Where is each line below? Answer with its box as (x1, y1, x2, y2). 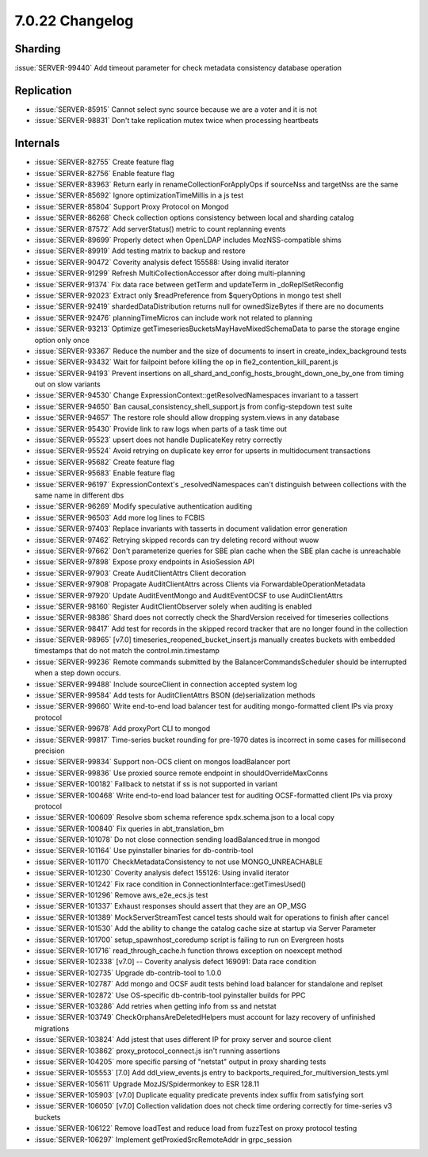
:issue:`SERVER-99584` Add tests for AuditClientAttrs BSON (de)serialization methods (34, 690, 316, 700)
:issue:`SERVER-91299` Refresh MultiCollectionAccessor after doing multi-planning (34, 268, 306, 278)
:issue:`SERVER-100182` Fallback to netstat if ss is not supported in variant (34, 779, 278, 789)
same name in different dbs (34, 490, 124, 500)
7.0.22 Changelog (14, 12, 134, 29)
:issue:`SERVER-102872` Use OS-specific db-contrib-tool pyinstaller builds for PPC (34, 990, 306, 1000)
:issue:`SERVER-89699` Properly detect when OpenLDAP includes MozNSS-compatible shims (34, 235, 342, 244)
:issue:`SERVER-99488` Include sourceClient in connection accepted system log (34, 679, 297, 689)
